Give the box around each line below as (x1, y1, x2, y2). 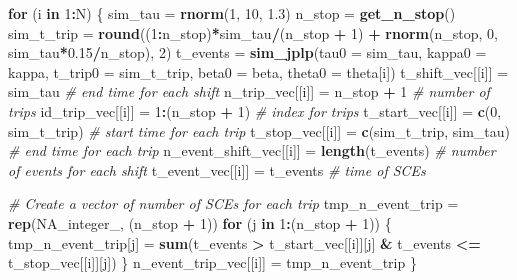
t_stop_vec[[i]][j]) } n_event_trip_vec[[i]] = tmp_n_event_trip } (8, 252, 417, 273)
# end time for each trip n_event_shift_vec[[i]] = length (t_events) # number (8, 140, 496, 161)
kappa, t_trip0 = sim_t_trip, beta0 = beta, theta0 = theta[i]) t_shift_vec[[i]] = (8, 61, 509, 82)
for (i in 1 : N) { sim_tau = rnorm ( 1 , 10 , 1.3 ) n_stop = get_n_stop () (8, 3, 456, 23)
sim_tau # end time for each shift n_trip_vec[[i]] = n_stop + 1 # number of (8, 81, 490, 102)
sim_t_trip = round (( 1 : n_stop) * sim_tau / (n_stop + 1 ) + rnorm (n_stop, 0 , (8, 22, 498, 43)
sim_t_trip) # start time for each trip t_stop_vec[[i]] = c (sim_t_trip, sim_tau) (8, 120, 511, 141)
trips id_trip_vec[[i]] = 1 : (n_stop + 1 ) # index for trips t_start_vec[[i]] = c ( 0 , (8, 100, 502, 121)
